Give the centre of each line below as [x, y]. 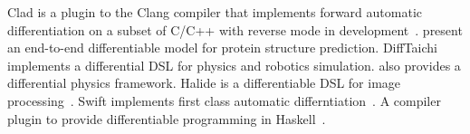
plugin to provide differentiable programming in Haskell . [167, 118]
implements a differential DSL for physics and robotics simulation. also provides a [234, 65]
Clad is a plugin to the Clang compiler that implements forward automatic [215, 12]
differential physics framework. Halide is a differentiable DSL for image [204, 83]
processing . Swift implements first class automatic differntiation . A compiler [224, 100]
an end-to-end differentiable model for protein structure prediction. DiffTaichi [222, 48]
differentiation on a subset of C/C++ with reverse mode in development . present [235, 29]
